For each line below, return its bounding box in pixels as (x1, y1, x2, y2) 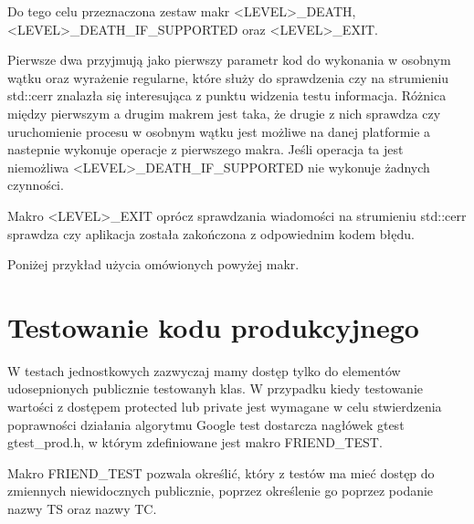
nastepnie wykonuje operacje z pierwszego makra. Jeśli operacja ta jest (7, 140, 404, 159)
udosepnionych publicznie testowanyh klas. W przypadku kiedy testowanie (7, 379, 423, 398)
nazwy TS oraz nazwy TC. (7, 499, 157, 518)
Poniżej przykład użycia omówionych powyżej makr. (7, 255, 300, 274)
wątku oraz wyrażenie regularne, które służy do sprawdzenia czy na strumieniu (7, 68, 449, 87)
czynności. (7, 175, 64, 194)
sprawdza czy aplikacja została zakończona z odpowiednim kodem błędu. (7, 224, 415, 243)
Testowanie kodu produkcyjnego (7, 308, 419, 345)
